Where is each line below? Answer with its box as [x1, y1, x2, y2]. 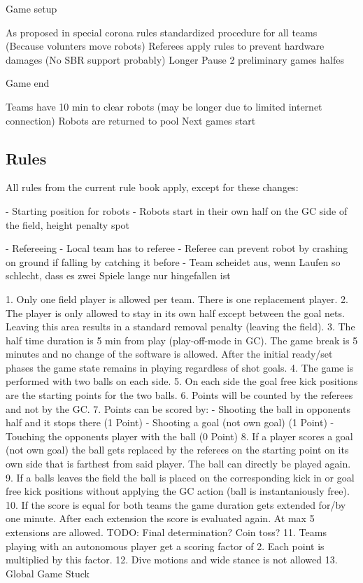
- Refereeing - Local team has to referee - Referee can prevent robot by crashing [6, 241, 348, 255]
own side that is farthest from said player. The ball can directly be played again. [6, 456, 351, 471]
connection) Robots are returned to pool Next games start [6, 113, 256, 127]
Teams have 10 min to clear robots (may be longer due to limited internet [6, 99, 322, 113]
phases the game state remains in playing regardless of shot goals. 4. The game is [6, 360, 354, 374]
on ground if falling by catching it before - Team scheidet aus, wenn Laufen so [6, 254, 341, 269]
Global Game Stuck [6, 566, 90, 580]
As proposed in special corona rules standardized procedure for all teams [6, 24, 318, 39]
